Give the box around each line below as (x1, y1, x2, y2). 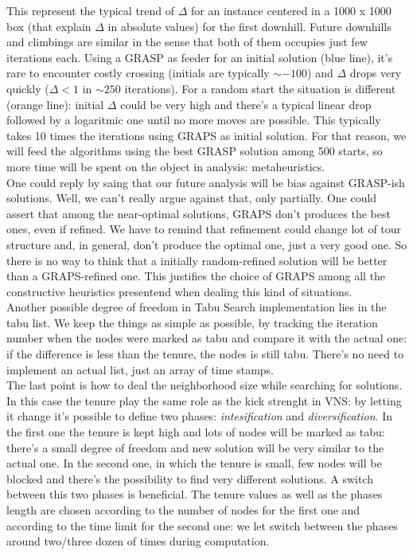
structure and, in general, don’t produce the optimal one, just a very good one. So (6, 236, 407, 252)
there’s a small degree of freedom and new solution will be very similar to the (6, 439, 384, 455)
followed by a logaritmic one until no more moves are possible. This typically (6, 111, 381, 128)
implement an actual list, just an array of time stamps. (6, 361, 274, 377)
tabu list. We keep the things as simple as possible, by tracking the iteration (6, 314, 378, 330)
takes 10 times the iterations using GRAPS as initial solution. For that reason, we (6, 127, 407, 143)
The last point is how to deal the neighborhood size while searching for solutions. (6, 377, 403, 393)
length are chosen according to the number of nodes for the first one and (6, 502, 360, 518)
